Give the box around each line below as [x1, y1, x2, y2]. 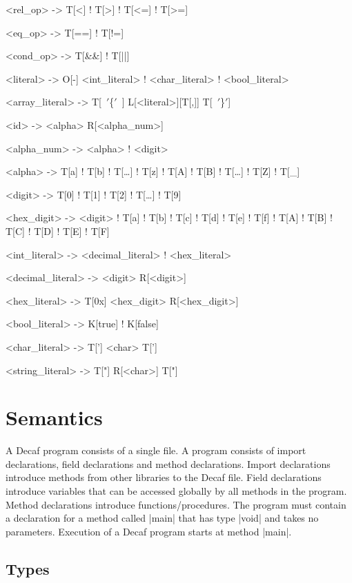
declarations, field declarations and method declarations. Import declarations [6, 456, 331, 471]
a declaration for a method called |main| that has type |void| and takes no [6, 511, 319, 525]
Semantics [6, 403, 103, 431]
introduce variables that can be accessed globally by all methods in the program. [6, 484, 347, 498]
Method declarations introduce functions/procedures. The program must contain [6, 497, 346, 511]
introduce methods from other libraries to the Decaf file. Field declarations [6, 470, 322, 484]
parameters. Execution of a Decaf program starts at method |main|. [6, 524, 292, 538]
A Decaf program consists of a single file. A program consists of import [6, 443, 306, 458]
